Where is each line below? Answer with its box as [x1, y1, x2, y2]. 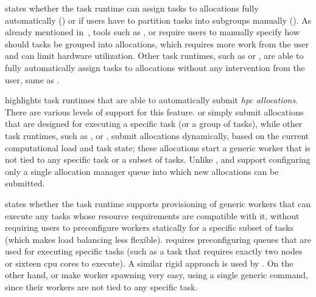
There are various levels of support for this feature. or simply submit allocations [5, 105, 304, 118]
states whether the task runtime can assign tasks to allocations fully [5, 2, 259, 14]
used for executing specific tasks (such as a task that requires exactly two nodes [5, 245, 303, 258]
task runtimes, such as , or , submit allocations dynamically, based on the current [5, 129, 309, 142]
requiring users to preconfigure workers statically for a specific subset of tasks [5, 221, 294, 234]
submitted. [5, 177, 45, 189]
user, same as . [5, 73, 60, 86]
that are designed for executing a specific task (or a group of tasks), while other [5, 117, 303, 130]
